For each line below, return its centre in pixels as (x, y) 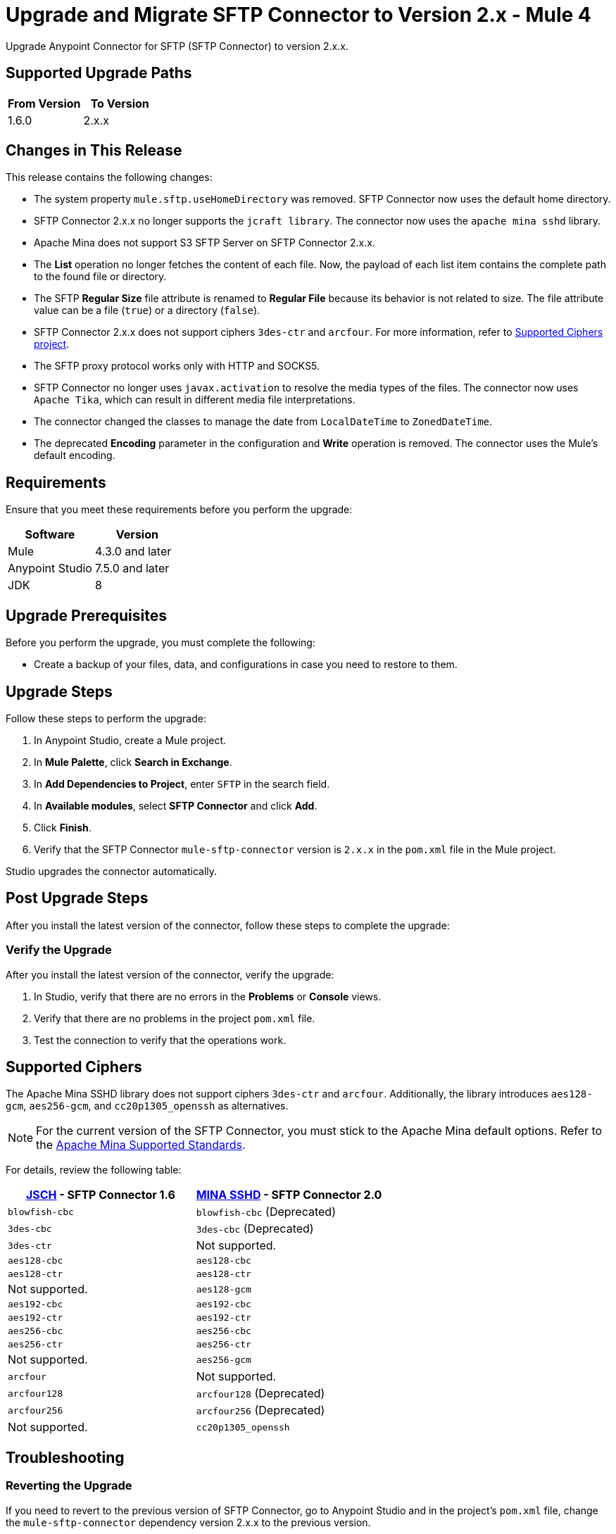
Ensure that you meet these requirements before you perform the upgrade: (179, 510)
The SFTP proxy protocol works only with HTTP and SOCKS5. (177, 366)
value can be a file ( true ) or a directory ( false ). (147, 310)
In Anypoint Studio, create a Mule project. (130, 740)
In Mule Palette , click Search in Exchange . (133, 762)
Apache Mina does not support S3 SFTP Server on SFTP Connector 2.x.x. (205, 243)
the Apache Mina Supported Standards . (141, 1145)
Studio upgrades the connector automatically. (112, 871)
